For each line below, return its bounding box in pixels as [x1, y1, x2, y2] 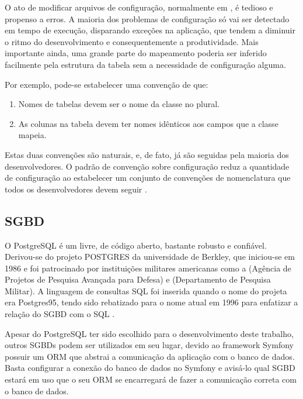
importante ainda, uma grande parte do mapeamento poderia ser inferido [5, 47, 267, 59]
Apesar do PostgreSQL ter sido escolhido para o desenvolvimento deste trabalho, [5, 327, 294, 339]
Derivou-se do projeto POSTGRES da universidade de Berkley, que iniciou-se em [5, 250, 295, 263]
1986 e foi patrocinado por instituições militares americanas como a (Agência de [5, 262, 291, 274]
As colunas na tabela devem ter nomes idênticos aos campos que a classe [18, 117, 278, 129]
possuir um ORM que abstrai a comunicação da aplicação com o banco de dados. [5, 350, 295, 362]
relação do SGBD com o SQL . [5, 308, 115, 320]
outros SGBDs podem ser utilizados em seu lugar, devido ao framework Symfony [5, 339, 294, 351]
